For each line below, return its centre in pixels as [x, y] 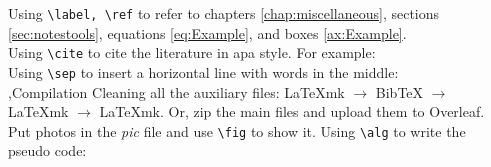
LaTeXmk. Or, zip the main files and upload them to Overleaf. [292, 111]
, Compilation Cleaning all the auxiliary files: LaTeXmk [176, 91]
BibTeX [399, 91]
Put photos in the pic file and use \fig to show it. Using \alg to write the [237, 130]
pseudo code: [47, 150]
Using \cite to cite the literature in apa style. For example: [192, 52]
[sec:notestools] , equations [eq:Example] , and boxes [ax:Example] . [207, 32]
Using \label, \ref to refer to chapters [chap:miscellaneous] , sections [224, 13]
